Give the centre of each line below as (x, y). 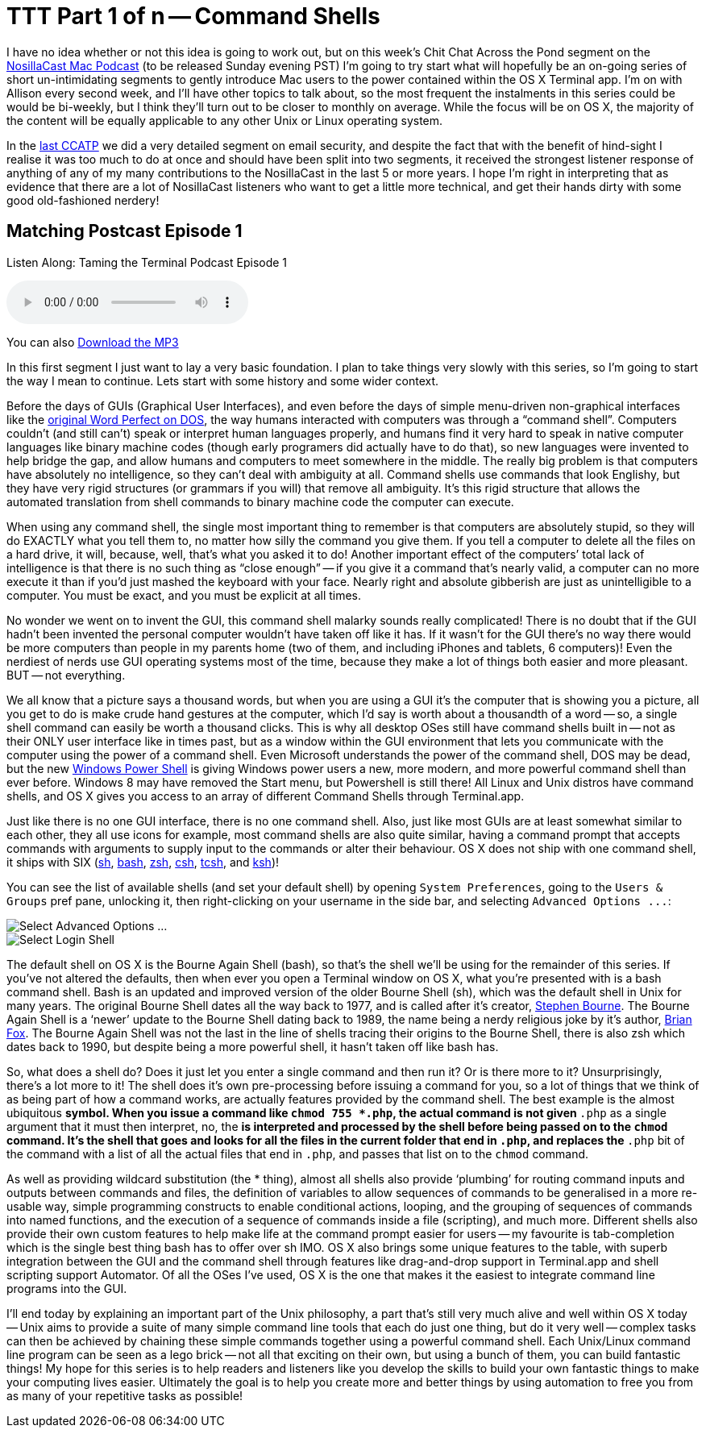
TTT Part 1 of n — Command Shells (193, 16)
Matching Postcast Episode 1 (125, 231)
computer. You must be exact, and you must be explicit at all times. (184, 595)
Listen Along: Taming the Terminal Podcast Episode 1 (147, 262)
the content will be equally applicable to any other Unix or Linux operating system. (225, 120)
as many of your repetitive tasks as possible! (125, 1395)
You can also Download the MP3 (93, 342)
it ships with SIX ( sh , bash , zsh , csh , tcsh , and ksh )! (143, 862)
